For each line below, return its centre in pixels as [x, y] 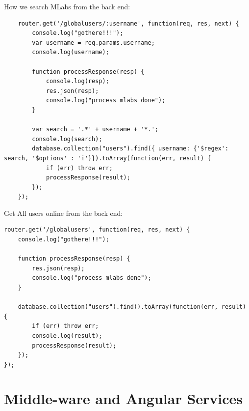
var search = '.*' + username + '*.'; [95, 130]
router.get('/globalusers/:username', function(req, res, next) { [128, 23]
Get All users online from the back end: [63, 213]
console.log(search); [67, 139]
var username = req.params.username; [93, 43]
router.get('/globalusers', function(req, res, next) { [97, 230]
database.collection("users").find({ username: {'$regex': [130, 149]
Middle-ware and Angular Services [124, 398]
